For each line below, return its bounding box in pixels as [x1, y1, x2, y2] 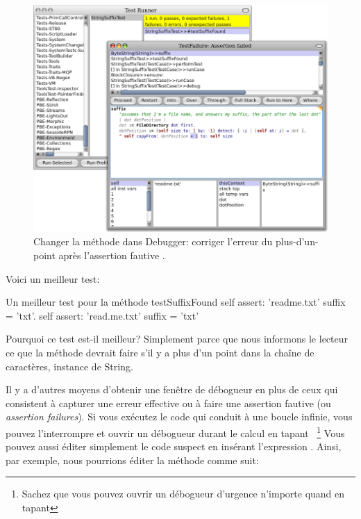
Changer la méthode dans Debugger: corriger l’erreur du [33, 234, 273, 249]
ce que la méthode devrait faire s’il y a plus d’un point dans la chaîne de [6, 345, 314, 359]
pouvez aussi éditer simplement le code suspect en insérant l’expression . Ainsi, [6, 439, 342, 454]
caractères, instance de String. [6, 359, 133, 373]
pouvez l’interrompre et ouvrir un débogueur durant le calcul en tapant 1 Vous [6, 423, 345, 440]
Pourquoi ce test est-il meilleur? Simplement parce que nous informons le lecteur [6, 331, 348, 346]
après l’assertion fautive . [58, 248, 165, 263]
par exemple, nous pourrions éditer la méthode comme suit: [6, 452, 259, 467]
